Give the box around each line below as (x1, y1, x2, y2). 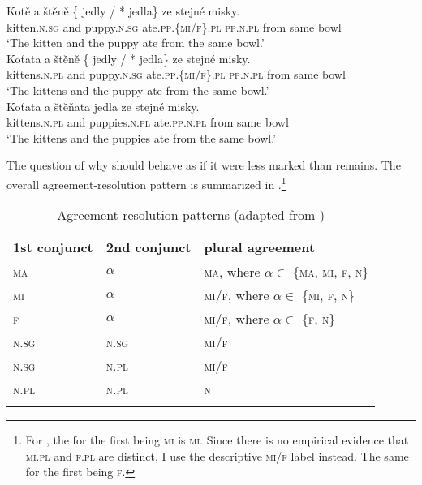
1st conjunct (13, 238, 93, 257)
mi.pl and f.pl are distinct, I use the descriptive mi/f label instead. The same (25, 447, 409, 464)
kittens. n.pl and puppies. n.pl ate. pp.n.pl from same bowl (6, 114, 289, 131)
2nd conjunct (105, 238, 192, 257)
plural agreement (204, 238, 316, 257)
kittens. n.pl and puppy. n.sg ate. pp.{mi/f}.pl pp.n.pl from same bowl (6, 66, 346, 83)
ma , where (204, 262, 261, 281)
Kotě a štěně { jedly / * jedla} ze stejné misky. (6, 2, 240, 19)
